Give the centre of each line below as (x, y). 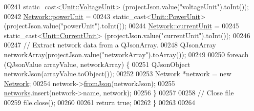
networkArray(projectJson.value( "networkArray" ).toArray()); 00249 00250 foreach (126, 54)
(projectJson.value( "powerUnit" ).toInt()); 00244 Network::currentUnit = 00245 (122, 26)
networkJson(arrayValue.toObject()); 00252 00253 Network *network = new (118, 74)
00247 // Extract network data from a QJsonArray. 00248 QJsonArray (110, 45)
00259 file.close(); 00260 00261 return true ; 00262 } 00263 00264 (100, 102)
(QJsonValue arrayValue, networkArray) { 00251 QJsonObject (97, 64)
